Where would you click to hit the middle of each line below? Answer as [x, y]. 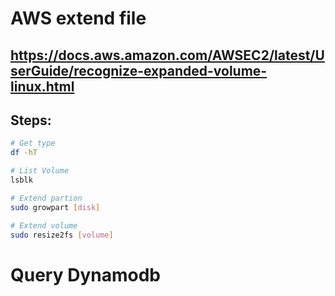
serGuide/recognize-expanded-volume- [139, 70]
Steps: [31, 120]
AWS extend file [78, 18]
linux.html [42, 86]
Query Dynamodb [85, 274]
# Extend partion [46, 198]
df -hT [24, 153]
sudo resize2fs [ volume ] [62, 235]
